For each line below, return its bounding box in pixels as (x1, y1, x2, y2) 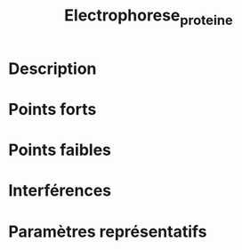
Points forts (8, 99, 97, 119)
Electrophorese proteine (64, 5, 233, 28)
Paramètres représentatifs (8, 222, 207, 241)
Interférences (8, 181, 112, 201)
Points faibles (8, 140, 112, 160)
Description (8, 59, 97, 78)
